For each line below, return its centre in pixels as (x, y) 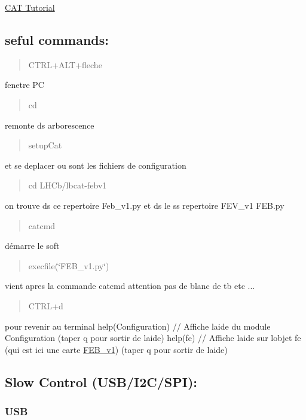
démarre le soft (32, 246)
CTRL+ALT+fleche (65, 64)
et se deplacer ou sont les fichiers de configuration (96, 165)
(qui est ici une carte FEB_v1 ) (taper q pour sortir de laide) (116, 349)
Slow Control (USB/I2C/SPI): (101, 381)
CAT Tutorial (30, 7)
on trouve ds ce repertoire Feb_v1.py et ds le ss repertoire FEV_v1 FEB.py (145, 205)
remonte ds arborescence (50, 125)
